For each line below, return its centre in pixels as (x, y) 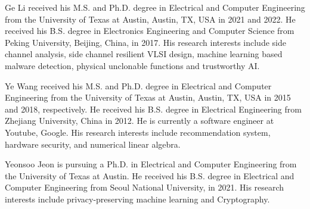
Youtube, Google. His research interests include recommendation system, (138, 132)
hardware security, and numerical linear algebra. (93, 144)
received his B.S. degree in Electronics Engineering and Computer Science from (150, 31)
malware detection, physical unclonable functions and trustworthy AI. (132, 65)
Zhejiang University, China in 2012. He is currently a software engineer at (139, 121)
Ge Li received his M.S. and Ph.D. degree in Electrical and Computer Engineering (155, 7)
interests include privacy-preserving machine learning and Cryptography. (137, 199)
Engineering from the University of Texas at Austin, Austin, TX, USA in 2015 (148, 97)
